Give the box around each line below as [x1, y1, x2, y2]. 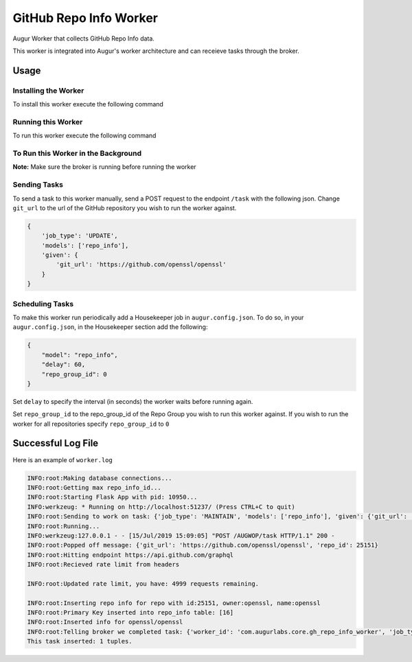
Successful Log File [12, 437, 99, 449]
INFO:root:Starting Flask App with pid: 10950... [27, 493, 198, 501]
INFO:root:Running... [27, 522, 100, 530]
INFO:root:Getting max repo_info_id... [27, 483, 161, 491]
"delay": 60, [41, 361, 86, 369]
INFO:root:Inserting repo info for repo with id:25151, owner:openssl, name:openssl [27, 599, 321, 607]
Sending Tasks [12, 180, 63, 190]
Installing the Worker [12, 86, 84, 95]
